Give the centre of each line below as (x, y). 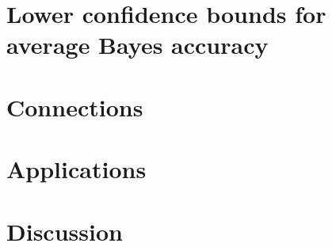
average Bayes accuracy (137, 45)
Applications (76, 169)
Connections (75, 106)
